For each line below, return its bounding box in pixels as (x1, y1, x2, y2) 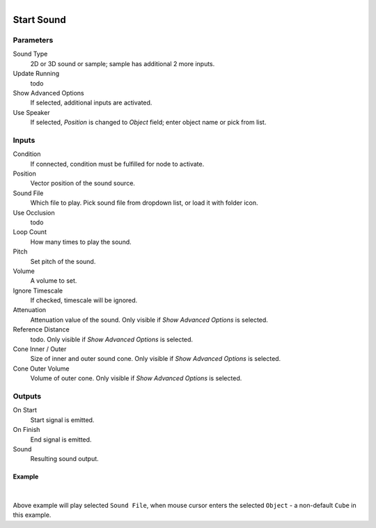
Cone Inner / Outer (13, 345, 67, 353)
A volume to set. (30, 277, 77, 285)
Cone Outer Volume (13, 364, 70, 373)
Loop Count (13, 228, 47, 236)
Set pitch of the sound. (30, 257, 96, 265)
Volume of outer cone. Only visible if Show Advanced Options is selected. (30, 374, 242, 382)
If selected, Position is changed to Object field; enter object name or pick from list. (30, 118, 267, 127)
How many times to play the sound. (30, 238, 132, 246)
